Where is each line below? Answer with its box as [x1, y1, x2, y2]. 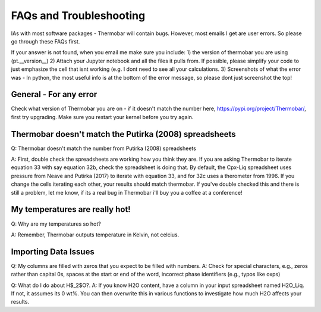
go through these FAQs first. [11, 38, 80, 45]
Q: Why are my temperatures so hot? [11, 220, 101, 227]
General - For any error [11, 89, 97, 99]
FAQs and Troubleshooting [11, 9, 146, 22]
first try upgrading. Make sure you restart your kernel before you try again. [11, 113, 194, 120]
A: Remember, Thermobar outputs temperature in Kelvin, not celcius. [11, 231, 180, 238]
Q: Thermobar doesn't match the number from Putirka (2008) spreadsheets [11, 145, 196, 152]
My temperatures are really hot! [11, 204, 131, 214]
